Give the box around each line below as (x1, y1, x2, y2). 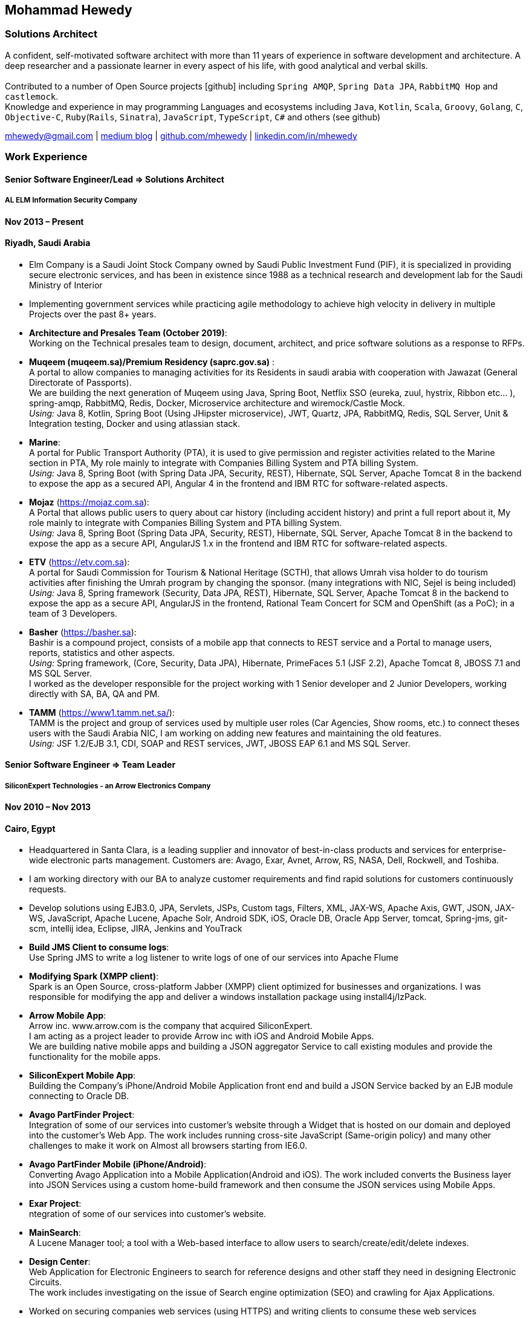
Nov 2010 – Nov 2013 (5, 802, 91, 813)
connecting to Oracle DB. (29, 1091, 129, 1102)
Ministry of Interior (29, 279, 103, 290)
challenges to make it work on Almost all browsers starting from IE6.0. (29, 1140, 308, 1151)
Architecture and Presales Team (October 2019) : (29, 327, 227, 338)
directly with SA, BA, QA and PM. (29, 688, 160, 699)
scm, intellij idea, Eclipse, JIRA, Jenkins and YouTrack (29, 923, 242, 934)
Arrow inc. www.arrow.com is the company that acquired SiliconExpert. (29, 1021, 313, 1031)
